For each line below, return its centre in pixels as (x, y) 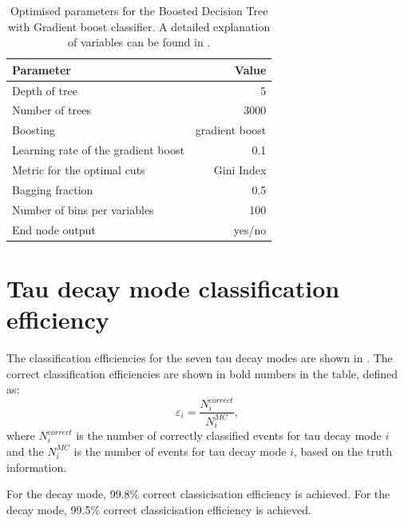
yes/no (250, 229)
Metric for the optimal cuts (79, 170)
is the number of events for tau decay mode (180, 451)
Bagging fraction (53, 189)
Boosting (34, 130)
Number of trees (51, 110)
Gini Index (240, 170)
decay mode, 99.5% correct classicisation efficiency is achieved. (159, 509)
